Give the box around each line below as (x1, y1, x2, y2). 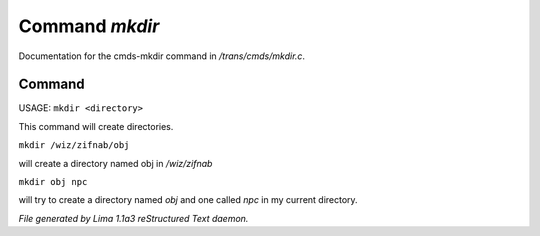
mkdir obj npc (18, 176, 88, 188)
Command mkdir (18, 15, 160, 37)
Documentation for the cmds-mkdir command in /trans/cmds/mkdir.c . (18, 50, 305, 62)
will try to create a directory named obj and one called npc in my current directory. (18, 194, 359, 206)
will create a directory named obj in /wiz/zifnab (18, 157, 213, 169)
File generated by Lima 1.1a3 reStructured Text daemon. (18, 212, 249, 224)
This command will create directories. (18, 120, 174, 132)
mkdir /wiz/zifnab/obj (18, 140, 130, 151)
